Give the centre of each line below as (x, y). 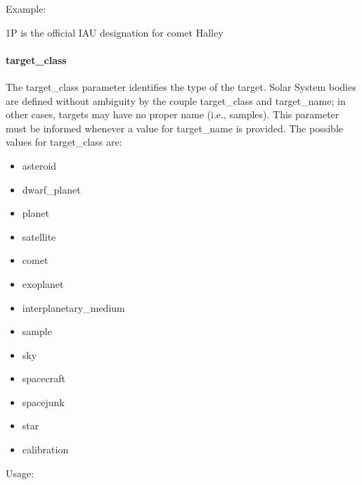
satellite (39, 236)
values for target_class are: (64, 142)
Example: (26, 8)
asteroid (39, 165)
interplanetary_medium (73, 307)
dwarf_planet (51, 189)
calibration (45, 449)
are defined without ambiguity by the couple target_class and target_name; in (176, 100)
